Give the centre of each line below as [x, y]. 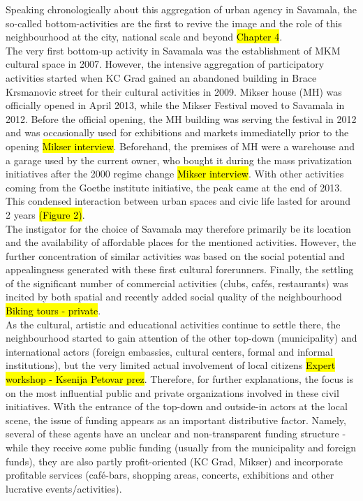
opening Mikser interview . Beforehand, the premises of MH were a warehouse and [180, 146]
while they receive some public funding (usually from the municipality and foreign [181, 447]
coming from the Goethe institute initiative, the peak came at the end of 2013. [174, 187]
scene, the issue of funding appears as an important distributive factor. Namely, [176, 420]
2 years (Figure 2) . [45, 214]
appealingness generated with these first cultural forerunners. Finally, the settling [180, 269]
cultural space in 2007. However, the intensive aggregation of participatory [165, 64]
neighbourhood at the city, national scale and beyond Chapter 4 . [144, 37]
